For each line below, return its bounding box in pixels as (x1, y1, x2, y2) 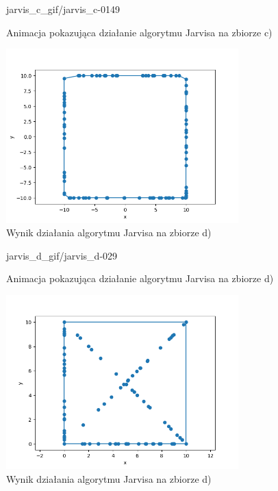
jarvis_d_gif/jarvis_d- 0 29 (6, 248, 118, 262)
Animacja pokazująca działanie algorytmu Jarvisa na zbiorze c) (6, 25, 273, 39)
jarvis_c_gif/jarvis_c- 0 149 (6, 2, 120, 16)
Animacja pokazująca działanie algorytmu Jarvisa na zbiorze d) (6, 271, 274, 286)
